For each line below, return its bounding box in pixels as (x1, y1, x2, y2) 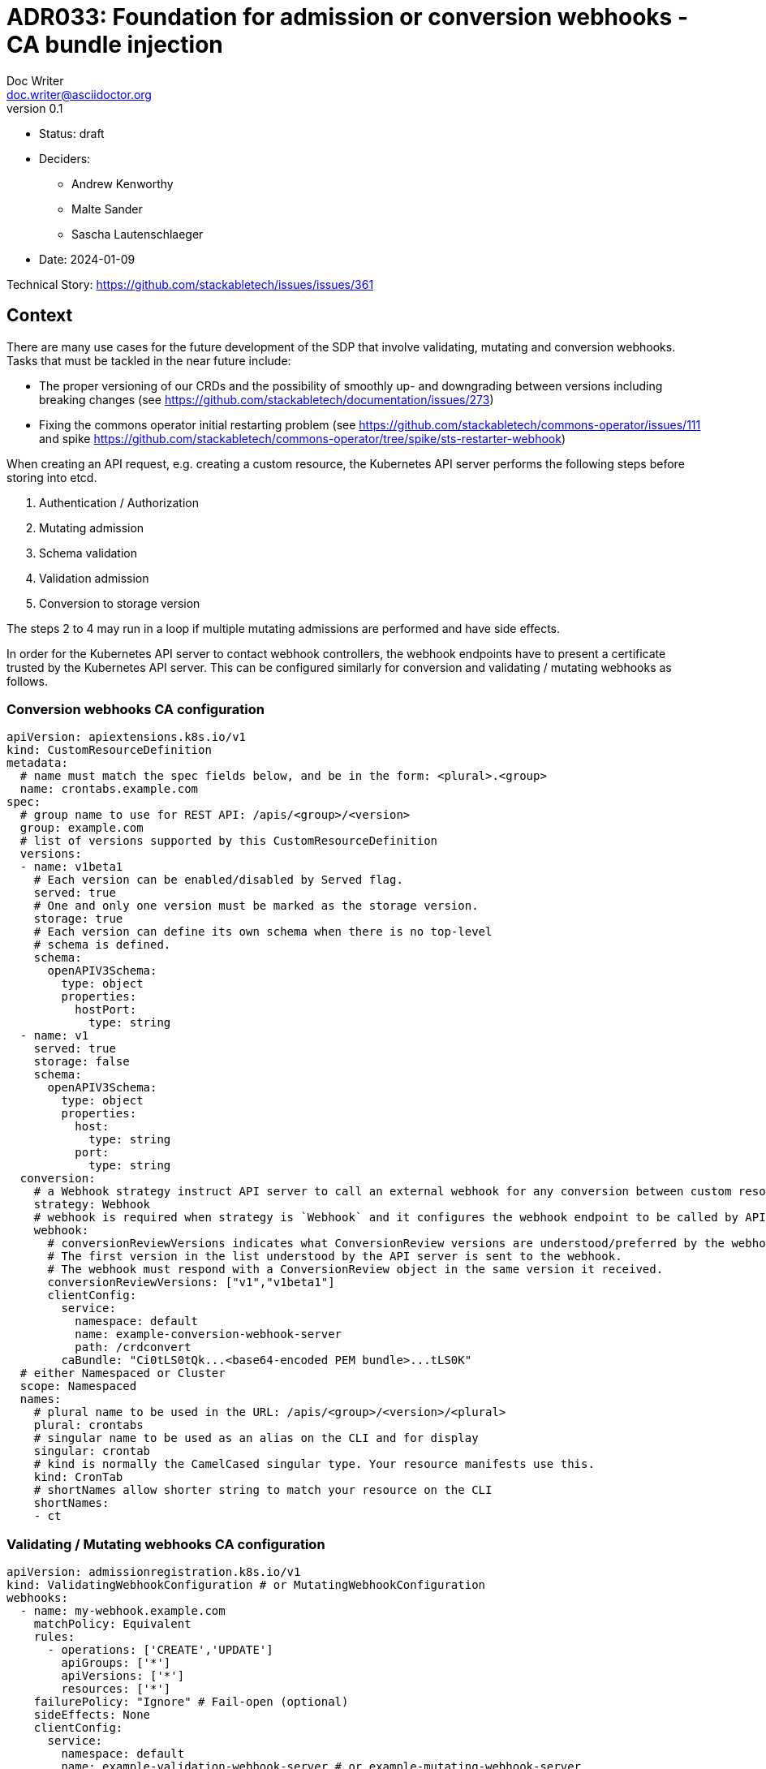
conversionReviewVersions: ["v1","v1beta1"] (47, 1276, 335, 1289)
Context (6, 305, 73, 326)
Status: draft (39, 126, 105, 140)
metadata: (6, 756, 68, 770)
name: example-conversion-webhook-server (75, 1328, 342, 1341)
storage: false (33, 1055, 130, 1069)
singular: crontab (33, 1444, 151, 1458)
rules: (33, 1630, 75, 1644)
